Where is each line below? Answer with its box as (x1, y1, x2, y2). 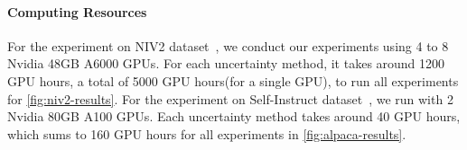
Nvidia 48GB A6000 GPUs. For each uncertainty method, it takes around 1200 (7, 54, 445, 73)
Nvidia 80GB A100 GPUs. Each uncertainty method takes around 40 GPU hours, (7, 107, 461, 126)
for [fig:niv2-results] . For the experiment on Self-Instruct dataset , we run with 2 (7, 89, 453, 108)
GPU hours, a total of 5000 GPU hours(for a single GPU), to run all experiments (7, 71, 459, 90)
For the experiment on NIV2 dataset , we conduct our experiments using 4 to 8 (7, 36, 449, 55)
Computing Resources (7, 2, 147, 21)
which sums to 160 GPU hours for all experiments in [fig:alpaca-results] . (7, 124, 406, 143)
